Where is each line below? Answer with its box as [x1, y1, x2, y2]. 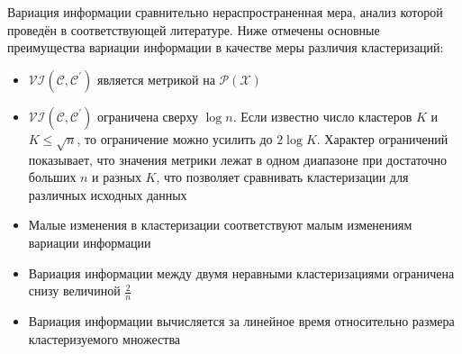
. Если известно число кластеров [232, 106, 412, 125]
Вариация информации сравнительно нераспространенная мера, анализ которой [7, 3, 443, 21]
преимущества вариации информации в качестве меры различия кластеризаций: [7, 38, 444, 57]
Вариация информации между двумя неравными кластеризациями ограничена [28, 263, 455, 282]
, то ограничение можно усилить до [77, 129, 273, 148]
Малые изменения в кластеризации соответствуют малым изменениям [28, 215, 412, 234]
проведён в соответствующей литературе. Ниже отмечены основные [7, 20, 380, 39]
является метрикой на [96, 69, 215, 88]
